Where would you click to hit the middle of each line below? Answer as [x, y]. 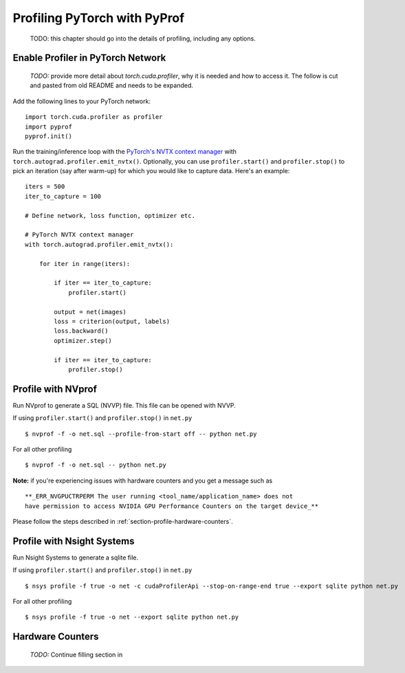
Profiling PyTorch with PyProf [99, 18]
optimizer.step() [83, 341]
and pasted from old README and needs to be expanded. [112, 85]
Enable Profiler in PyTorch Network [89, 58]
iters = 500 [45, 187]
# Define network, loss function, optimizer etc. [110, 216]
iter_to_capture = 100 [63, 196]
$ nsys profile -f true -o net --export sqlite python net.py [132, 617]
